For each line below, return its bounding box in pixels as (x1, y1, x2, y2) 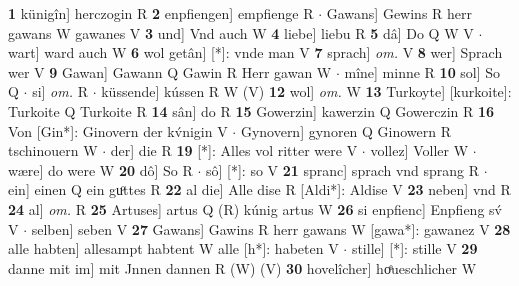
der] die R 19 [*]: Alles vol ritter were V (110, 140, 358, 161)
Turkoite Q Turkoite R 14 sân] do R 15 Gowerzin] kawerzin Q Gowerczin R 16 (8, 100, 495, 121)
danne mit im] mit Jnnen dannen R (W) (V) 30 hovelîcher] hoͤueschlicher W (8, 257, 477, 278)
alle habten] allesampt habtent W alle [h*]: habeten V (8, 238, 339, 259)
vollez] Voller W (370, 140, 469, 161)
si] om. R (32, 81, 88, 102)
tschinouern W (8, 140, 98, 161)
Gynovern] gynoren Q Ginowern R (240, 120, 452, 141)
